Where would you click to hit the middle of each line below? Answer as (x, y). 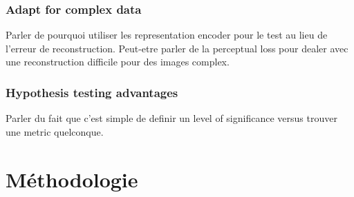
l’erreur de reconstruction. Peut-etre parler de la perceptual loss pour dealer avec (177, 48)
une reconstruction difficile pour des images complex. (118, 62)
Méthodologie (72, 179)
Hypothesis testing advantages (92, 92)
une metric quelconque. (55, 131)
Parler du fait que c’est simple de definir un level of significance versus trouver (171, 118)
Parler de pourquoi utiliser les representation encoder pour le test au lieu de (167, 35)
